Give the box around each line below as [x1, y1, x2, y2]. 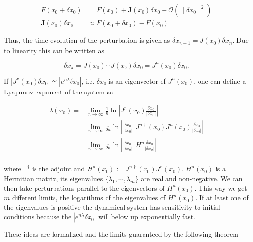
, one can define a [194, 75, 246, 86]
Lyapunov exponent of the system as [4, 86, 113, 96]
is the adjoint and [32, 164, 85, 174]
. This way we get [194, 183, 247, 193]
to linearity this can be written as [4, 45, 104, 55]
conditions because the [4, 211, 72, 222]
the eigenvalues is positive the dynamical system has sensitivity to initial [4, 202, 220, 212]
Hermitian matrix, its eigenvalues [4, 173, 103, 183]
